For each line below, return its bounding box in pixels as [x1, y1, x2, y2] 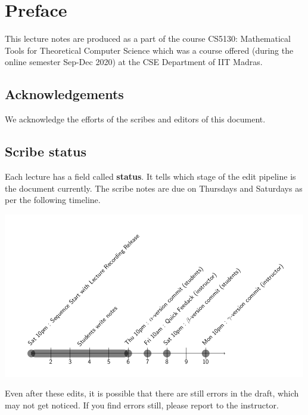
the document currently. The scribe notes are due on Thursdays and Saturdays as [5, 182, 303, 194]
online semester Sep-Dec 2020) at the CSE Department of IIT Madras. [5, 56, 263, 68]
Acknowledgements [5, 85, 124, 103]
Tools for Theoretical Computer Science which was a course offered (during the [5, 44, 294, 56]
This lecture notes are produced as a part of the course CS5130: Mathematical [5, 32, 291, 45]
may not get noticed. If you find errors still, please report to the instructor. [5, 398, 279, 411]
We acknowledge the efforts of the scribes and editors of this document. [5, 113, 266, 125]
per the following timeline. [5, 193, 101, 206]
